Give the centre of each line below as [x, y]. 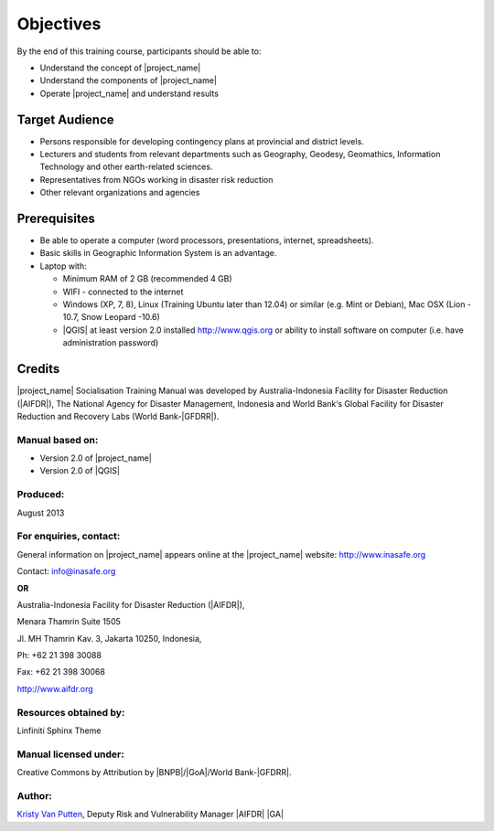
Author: [34, 795]
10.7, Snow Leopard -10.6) [111, 317]
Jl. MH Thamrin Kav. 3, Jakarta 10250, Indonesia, [109, 638]
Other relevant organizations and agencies [120, 193]
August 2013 [41, 513]
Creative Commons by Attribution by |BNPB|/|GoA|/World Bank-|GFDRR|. [154, 772]
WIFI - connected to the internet [123, 292]
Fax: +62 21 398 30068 [61, 672]
